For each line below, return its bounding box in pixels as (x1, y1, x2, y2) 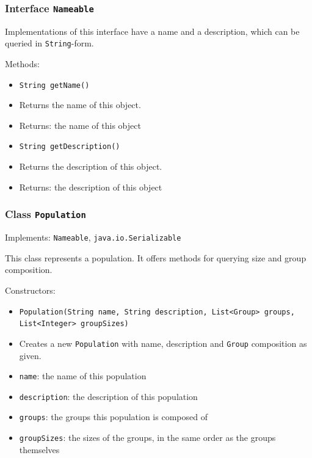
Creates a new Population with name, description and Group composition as (19, 336, 307, 349)
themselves (19, 443, 60, 456)
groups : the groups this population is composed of (19, 410, 208, 423)
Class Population (5, 206, 86, 222)
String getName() (19, 81, 90, 90)
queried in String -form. (5, 37, 94, 49)
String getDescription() (19, 142, 120, 151)
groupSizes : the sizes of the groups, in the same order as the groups (19, 431, 276, 444)
